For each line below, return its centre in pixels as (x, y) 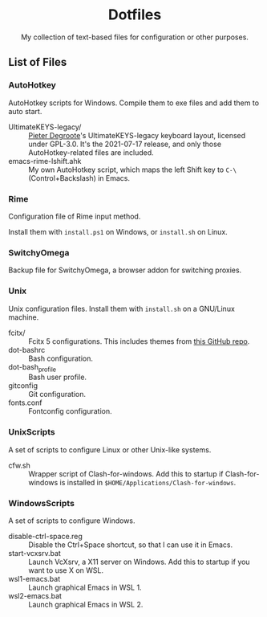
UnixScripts (32, 432)
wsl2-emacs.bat (35, 595)
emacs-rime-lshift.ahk (45, 161)
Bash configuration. (61, 358)
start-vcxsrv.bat (35, 553)
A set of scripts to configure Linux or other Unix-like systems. (110, 449)
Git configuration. (57, 394)
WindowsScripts (41, 503)
